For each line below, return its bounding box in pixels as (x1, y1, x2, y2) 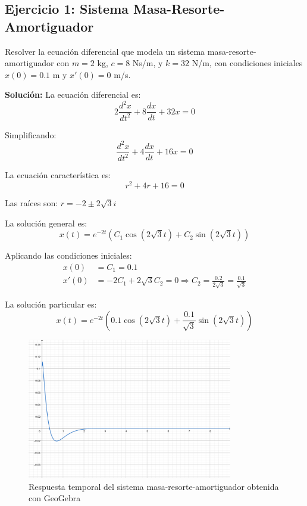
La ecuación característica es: (5, 169, 111, 181)
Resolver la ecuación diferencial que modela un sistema (5, 45, 205, 57)
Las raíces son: (5, 197, 58, 209)
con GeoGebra (29, 492, 81, 504)
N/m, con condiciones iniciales (192, 57, 303, 69)
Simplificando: (5, 128, 57, 141)
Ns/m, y (132, 57, 163, 69)
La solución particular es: (5, 298, 97, 311)
